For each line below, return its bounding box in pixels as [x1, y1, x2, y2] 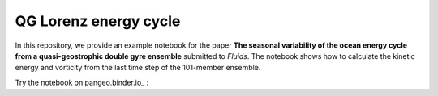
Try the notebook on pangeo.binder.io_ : [15, 77, 149, 87]
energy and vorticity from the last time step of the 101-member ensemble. [15, 63, 261, 73]
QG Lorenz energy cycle [15, 12, 181, 30]
